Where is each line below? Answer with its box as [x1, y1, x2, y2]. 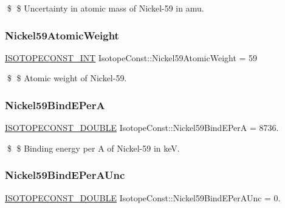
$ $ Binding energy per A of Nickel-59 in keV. [7, 141, 180, 154]
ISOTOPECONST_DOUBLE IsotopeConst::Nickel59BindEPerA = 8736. [5, 121, 279, 134]
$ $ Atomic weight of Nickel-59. [7, 72, 127, 84]
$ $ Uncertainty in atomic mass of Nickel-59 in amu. [7, 2, 204, 14]
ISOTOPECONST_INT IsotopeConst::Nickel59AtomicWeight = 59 [5, 51, 258, 64]
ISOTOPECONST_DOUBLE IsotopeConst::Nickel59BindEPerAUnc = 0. [5, 191, 281, 204]
